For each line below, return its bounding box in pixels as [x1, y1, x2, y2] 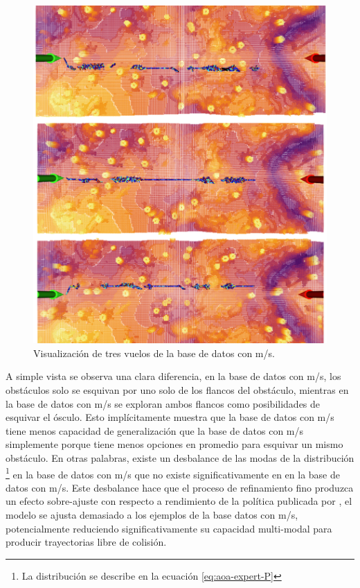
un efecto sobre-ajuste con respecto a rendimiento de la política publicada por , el [6, 494, 352, 508]
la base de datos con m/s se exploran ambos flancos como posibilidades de [6, 396, 321, 410]
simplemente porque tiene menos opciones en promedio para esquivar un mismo [6, 437, 343, 451]
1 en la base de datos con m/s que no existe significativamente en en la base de [6, 465, 340, 481]
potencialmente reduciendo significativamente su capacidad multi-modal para [6, 521, 332, 535]
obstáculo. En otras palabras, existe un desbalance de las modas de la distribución [6, 451, 354, 465]
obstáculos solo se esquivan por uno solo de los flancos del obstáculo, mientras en [6, 383, 349, 397]
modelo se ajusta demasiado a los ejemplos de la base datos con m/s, [6, 508, 298, 522]
